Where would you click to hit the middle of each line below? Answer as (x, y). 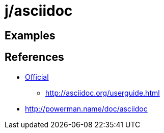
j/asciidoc (39, 11)
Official (37, 77)
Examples (30, 35)
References (34, 57)
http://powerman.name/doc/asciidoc (86, 108)
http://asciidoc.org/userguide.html (103, 93)
